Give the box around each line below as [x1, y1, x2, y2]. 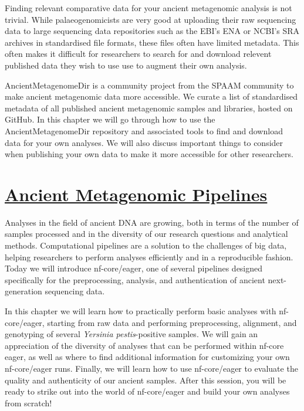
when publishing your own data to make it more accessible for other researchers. [5, 148, 293, 160]
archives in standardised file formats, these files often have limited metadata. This [5, 36, 299, 48]
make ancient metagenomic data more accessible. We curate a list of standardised [5, 90, 298, 103]
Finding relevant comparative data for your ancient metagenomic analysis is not [5, 2, 292, 13]
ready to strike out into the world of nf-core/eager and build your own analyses [5, 385, 290, 398]
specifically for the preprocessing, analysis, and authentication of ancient [5, 273, 265, 286]
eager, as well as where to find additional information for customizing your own [5, 351, 290, 363]
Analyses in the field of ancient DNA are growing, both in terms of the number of [5, 216, 299, 228]
